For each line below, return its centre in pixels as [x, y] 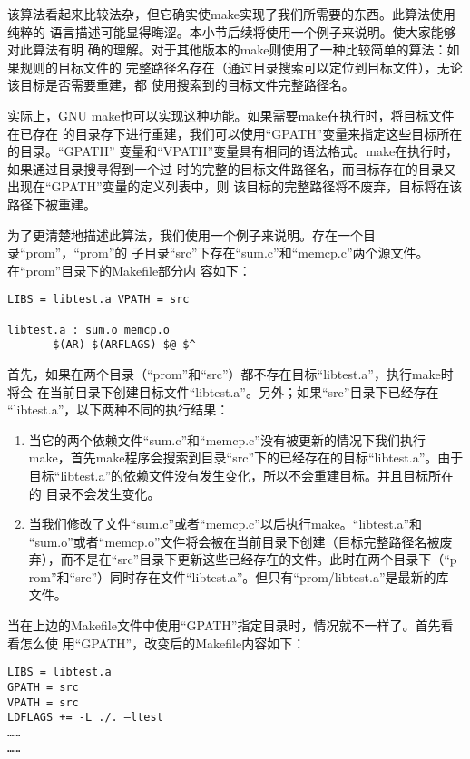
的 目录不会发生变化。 [94, 493]
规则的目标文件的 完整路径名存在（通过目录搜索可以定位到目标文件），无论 [241, 67]
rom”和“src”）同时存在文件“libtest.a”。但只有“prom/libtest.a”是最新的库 [239, 576]
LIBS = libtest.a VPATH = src [98, 300]
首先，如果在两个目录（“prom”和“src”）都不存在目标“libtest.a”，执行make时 [230, 373]
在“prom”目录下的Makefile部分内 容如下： [129, 270]
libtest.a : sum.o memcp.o [88, 330]
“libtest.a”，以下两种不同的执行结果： [118, 409]
